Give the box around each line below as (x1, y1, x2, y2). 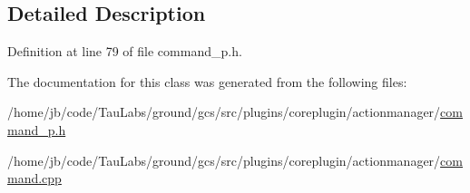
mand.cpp (7, 169, 62, 188)
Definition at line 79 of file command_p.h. (7, 42, 242, 61)
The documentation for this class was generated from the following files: (7, 72, 407, 91)
